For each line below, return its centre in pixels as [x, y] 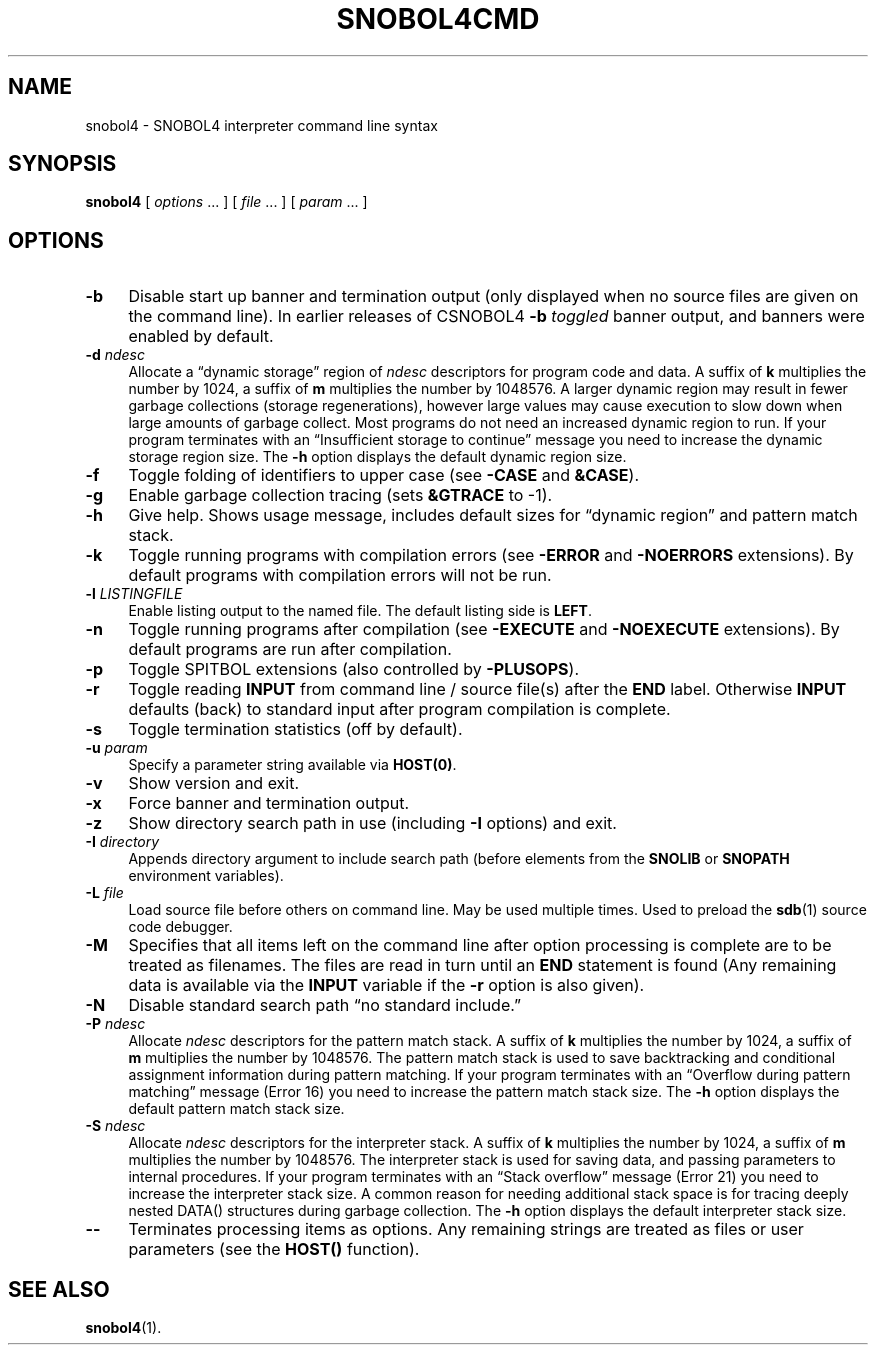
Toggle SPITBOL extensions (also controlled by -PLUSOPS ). [353, 669]
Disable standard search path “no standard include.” [324, 1005]
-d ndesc [115, 355]
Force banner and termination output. [268, 803]
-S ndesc [115, 1126]
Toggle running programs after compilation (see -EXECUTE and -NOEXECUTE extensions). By [484, 629]
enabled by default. [201, 336]
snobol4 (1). [123, 1328]
